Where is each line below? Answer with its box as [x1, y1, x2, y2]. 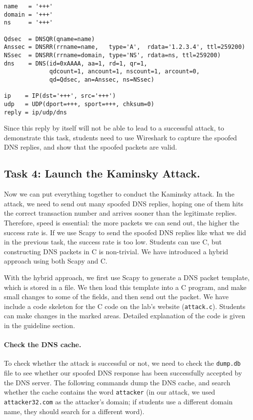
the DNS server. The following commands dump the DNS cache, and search [4, 377, 231, 387]
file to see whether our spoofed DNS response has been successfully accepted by [4, 368, 242, 377]
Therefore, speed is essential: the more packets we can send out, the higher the [4, 217, 239, 227]
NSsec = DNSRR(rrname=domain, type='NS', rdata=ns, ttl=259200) [4, 51, 221, 59]
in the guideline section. [4, 320, 75, 330]
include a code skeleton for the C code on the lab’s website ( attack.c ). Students [4, 301, 246, 311]
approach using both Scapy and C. [4, 256, 107, 266]
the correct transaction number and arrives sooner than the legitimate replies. [4, 208, 237, 218]
